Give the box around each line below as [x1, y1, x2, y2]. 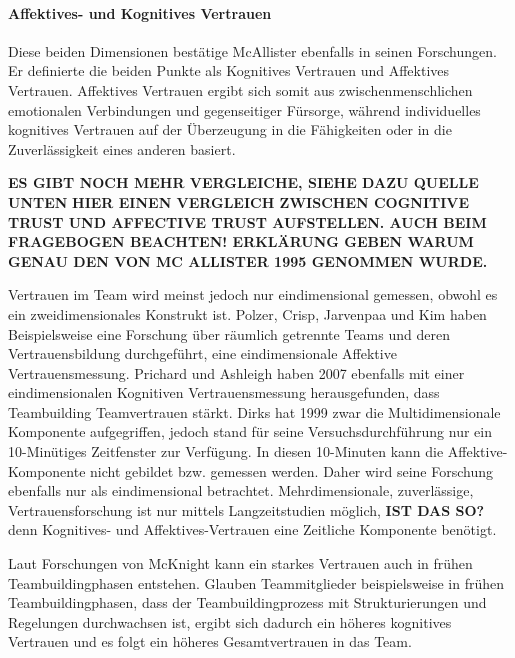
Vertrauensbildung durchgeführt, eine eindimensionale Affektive [8, 343, 397, 364]
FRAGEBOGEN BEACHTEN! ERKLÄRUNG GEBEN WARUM [8, 231, 474, 252]
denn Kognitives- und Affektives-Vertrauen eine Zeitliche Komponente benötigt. [8, 519, 497, 540]
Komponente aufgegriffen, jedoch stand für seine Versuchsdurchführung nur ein [8, 421, 492, 442]
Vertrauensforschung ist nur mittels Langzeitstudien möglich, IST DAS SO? [8, 499, 485, 520]
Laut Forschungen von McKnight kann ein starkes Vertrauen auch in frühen [8, 553, 473, 574]
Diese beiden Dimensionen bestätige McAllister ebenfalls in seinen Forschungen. [8, 40, 497, 61]
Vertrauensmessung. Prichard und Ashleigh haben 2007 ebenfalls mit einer [8, 362, 465, 383]
